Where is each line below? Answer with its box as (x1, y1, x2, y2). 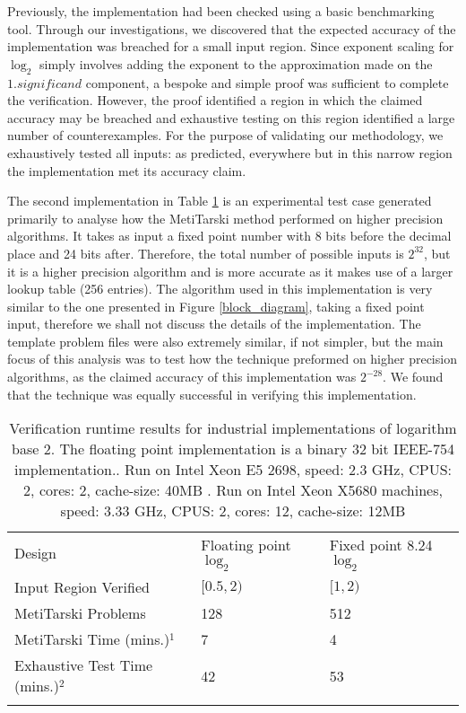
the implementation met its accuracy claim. (7, 161, 246, 180)
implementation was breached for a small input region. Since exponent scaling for (7, 37, 454, 56)
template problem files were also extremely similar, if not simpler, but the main (7, 331, 444, 350)
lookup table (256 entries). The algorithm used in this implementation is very (7, 279, 433, 298)
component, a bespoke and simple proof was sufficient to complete (85, 73, 449, 92)
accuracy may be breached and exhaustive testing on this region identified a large (7, 108, 455, 127)
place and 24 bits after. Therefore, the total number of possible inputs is (7, 243, 404, 262)
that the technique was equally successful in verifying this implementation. (7, 384, 417, 403)
